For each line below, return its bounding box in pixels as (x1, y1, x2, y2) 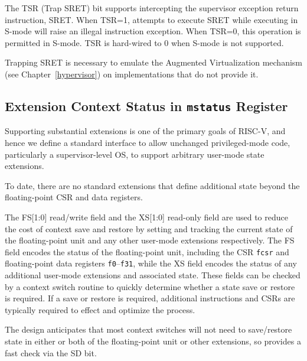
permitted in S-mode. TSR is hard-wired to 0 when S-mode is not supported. (5, 36, 284, 48)
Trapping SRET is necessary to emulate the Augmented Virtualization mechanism (5, 56, 303, 69)
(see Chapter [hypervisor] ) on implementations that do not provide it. (5, 67, 259, 80)
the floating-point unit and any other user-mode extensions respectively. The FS (5, 234, 295, 246)
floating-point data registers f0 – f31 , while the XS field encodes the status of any (5, 257, 297, 269)
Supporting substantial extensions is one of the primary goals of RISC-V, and (5, 125, 286, 137)
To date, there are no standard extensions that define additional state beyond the (5, 179, 300, 191)
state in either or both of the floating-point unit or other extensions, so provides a (5, 334, 301, 347)
